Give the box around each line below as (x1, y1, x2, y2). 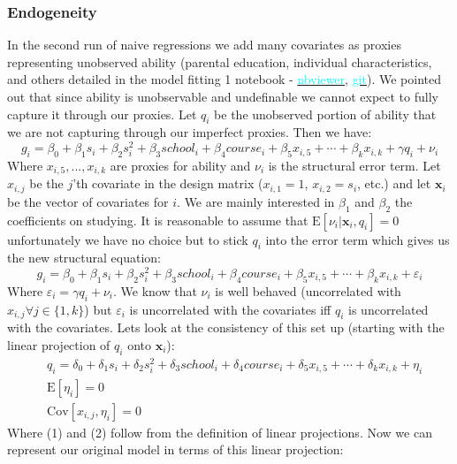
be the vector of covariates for (7, 192, 169, 210)
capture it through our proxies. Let (7, 104, 197, 123)
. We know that (113, 281, 197, 300)
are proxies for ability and (110, 156, 251, 174)
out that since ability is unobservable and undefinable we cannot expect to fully (7, 87, 438, 105)
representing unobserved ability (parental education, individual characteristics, (7, 52, 432, 71)
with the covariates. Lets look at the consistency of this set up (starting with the (7, 318, 445, 337)
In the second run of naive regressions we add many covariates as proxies (7, 35, 401, 54)
